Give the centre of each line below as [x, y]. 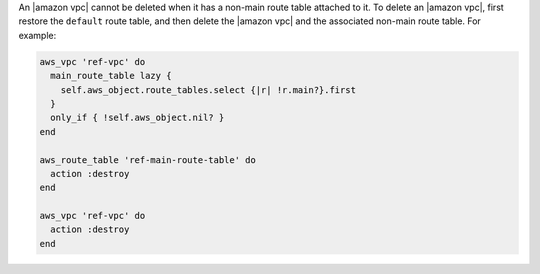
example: [37, 35]
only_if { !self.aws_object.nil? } [137, 118]
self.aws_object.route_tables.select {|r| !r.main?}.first [208, 89]
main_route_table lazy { [111, 76]
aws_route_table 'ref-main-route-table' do [148, 159]
